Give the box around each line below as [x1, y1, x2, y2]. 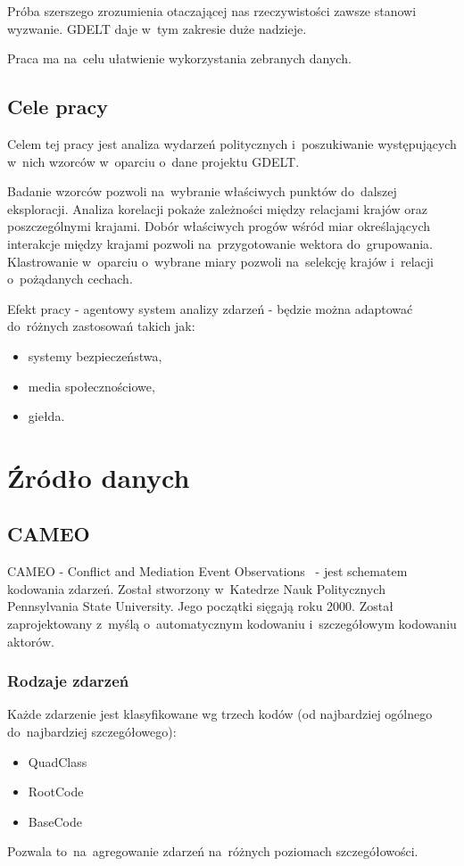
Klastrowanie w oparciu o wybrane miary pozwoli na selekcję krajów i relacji [7, 252, 434, 270]
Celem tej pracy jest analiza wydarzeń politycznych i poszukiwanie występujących [7, 134, 457, 153]
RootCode [28, 782, 84, 801]
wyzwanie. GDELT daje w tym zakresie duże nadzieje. [7, 19, 307, 37]
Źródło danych [7, 458, 190, 495]
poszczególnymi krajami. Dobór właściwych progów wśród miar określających [7, 217, 431, 235]
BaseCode [28, 812, 82, 830]
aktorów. [7, 631, 54, 650]
